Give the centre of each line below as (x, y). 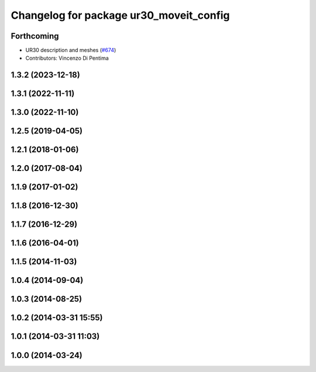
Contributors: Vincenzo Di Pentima (67, 58)
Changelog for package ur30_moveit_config (121, 15)
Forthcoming (35, 36)
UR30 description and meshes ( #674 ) (71, 50)
